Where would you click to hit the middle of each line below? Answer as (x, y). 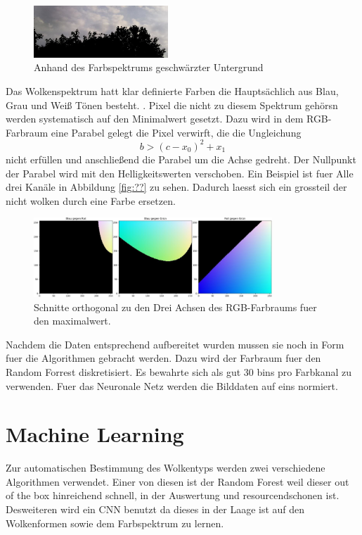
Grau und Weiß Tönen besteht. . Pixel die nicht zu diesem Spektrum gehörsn (172, 105)
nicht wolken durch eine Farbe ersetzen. (91, 200)
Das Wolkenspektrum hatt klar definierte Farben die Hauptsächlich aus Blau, (172, 91)
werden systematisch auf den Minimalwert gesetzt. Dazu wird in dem (155, 119)
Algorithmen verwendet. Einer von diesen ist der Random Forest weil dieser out (177, 481)
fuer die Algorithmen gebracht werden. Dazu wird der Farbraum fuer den (163, 358)
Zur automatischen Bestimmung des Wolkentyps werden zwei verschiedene (166, 468)
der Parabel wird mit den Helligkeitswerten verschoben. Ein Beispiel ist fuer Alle (180, 173)
